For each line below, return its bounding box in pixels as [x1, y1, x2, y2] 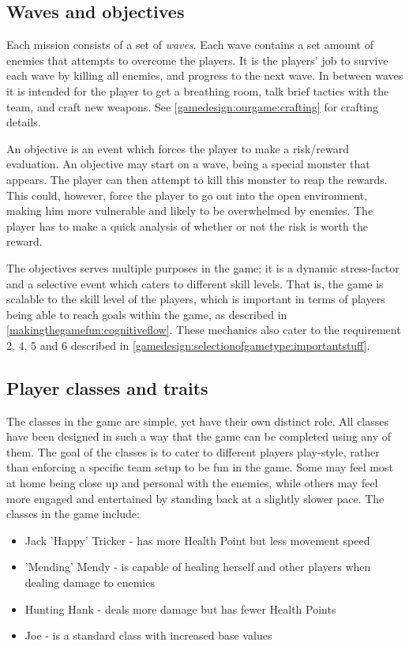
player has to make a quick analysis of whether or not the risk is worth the [6, 217, 368, 234]
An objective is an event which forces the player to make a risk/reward [6, 140, 349, 156]
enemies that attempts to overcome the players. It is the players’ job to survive [6, 51, 388, 68]
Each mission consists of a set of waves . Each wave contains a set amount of [6, 36, 373, 53]
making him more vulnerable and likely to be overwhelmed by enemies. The [6, 202, 373, 219]
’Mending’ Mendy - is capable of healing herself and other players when [24, 558, 371, 575]
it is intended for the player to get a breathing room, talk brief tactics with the [6, 82, 389, 99]
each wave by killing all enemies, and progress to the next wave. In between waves [6, 67, 403, 84]
